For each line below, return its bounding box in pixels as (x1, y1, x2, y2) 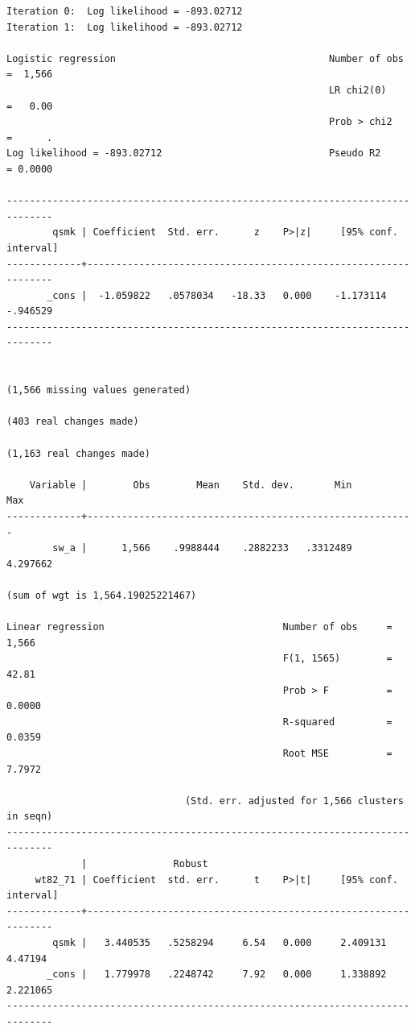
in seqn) (6, 811, 53, 823)
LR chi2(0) (328, 84, 387, 96)
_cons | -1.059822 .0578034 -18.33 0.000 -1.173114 (47, 289, 387, 301)
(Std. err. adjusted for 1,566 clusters (184, 795, 404, 807)
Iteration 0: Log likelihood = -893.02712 (6, 6, 243, 17)
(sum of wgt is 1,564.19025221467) (6, 589, 197, 601)
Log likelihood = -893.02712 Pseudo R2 (6, 147, 381, 160)
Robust (173, 858, 208, 870)
